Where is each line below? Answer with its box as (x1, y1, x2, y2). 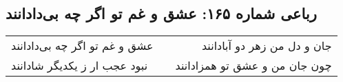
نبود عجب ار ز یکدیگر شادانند (11, 57, 148, 74)
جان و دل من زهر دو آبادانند (201, 38, 332, 54)
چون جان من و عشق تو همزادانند (175, 57, 332, 74)
